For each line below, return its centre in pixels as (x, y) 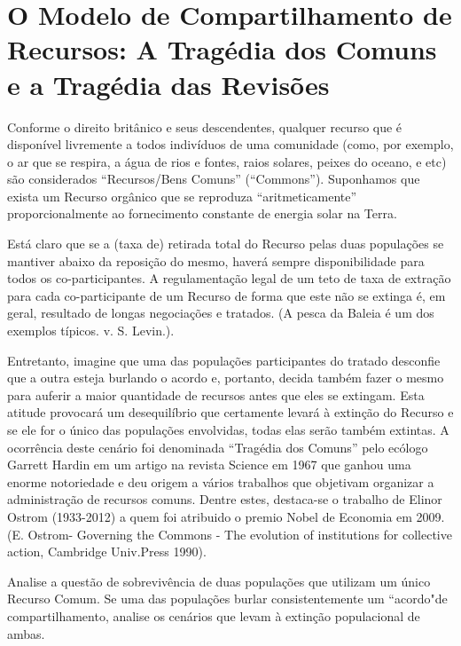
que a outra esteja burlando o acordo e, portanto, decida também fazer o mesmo (226, 378)
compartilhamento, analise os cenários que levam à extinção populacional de (214, 615)
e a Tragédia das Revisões (168, 84)
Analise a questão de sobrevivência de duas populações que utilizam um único (219, 581)
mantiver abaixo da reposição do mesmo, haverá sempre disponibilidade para (216, 260)
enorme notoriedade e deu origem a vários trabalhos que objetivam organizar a (221, 481)
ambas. (26, 633)
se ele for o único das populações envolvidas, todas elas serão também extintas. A (228, 429)
